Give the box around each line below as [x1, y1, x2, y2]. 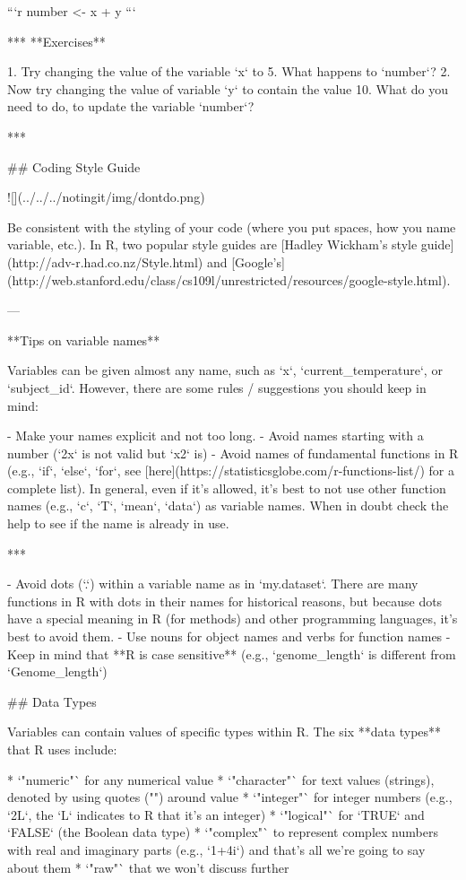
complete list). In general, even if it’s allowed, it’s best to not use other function [7, 478, 446, 497]
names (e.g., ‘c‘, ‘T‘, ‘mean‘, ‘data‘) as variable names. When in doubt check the [7, 496, 449, 515]
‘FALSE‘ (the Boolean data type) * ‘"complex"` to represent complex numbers [7, 823, 438, 841]
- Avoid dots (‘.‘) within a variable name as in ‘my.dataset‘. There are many [7, 574, 419, 593]
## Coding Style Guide [7, 157, 141, 176]
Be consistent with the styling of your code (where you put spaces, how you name [7, 217, 456, 236]
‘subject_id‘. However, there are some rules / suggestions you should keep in [7, 378, 427, 396]
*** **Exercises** [7, 31, 106, 50]
